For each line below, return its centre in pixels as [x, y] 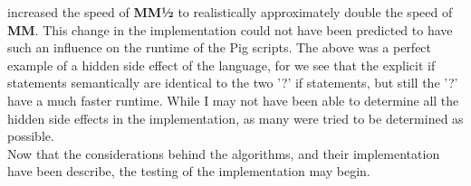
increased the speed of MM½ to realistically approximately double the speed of [230, 12]
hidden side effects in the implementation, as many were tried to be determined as [235, 118]
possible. [31, 136]
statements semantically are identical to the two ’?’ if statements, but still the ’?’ [233, 83]
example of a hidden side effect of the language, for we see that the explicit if [221, 65]
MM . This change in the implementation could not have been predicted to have [230, 29]
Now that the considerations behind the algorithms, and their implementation [224, 153]
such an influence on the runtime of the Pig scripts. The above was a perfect [220, 47]
